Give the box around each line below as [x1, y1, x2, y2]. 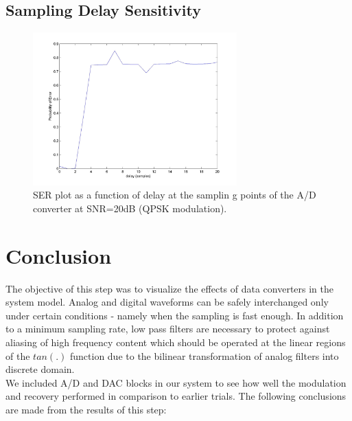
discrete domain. [5, 362, 75, 376]
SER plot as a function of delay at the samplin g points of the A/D [33, 187, 316, 202]
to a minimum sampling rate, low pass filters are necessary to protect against [5, 321, 330, 336]
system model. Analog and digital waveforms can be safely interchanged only [5, 295, 329, 309]
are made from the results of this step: [5, 402, 167, 417]
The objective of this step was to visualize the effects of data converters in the [5, 281, 334, 295]
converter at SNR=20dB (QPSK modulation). [33, 201, 227, 215]
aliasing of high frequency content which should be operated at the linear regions [5, 335, 346, 350]
